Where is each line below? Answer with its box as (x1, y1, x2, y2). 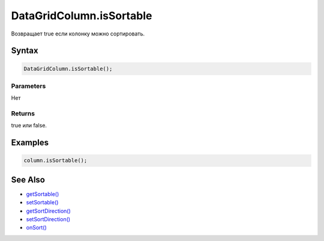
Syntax (11, 46, 38, 56)
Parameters (11, 82, 46, 90)
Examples (11, 138, 49, 148)
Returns (11, 109, 35, 118)
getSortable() (26, 190, 59, 198)
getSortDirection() (26, 207, 71, 215)
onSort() (26, 224, 47, 231)
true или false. (11, 122, 47, 129)
